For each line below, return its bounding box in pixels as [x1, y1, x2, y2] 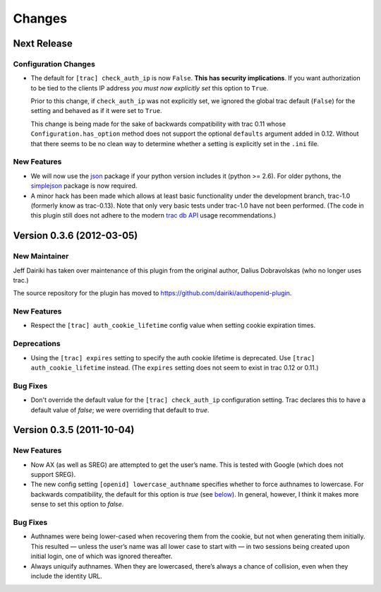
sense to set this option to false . [30, 500, 124, 509]
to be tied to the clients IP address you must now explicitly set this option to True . [30, 83, 269, 92]
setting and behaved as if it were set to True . [30, 107, 162, 115]
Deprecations [13, 339, 61, 349]
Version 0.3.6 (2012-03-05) [13, 230, 138, 242]
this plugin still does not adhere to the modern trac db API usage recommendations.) [30, 211, 277, 220]
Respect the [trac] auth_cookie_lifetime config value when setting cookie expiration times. [30, 321, 316, 330]
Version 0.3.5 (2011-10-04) [13, 424, 135, 436]
